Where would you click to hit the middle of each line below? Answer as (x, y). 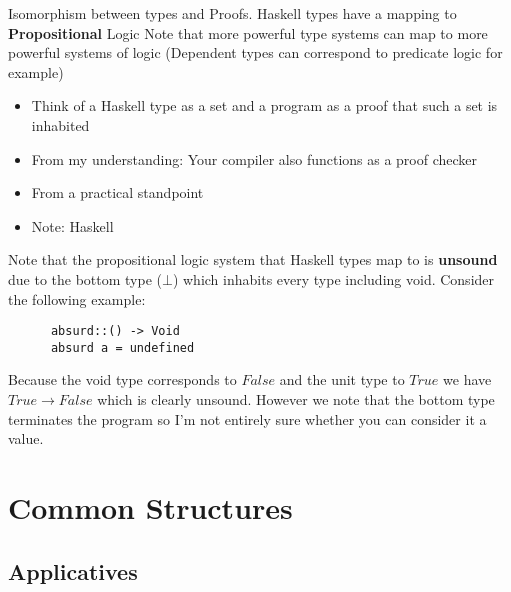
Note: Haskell (72, 225)
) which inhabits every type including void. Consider (333, 278)
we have (467, 379)
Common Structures (150, 507)
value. (26, 438)
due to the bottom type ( (85, 278)
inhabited (60, 124)
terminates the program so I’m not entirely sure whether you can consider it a (247, 418)
